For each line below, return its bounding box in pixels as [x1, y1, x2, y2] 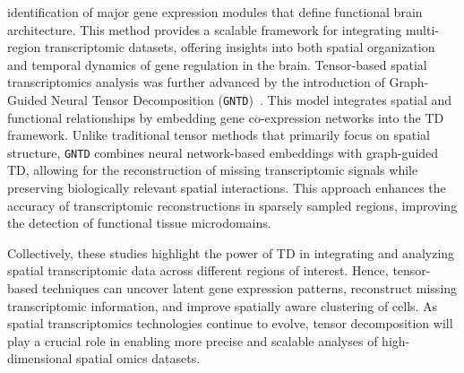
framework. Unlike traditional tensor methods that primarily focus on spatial [7, 126, 430, 144]
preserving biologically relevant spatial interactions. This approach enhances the [7, 178, 446, 197]
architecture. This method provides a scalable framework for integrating [7, 20, 402, 39]
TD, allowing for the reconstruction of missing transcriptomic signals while [7, 160, 418, 179]
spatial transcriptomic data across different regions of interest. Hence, [7, 261, 389, 280]
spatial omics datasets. [76, 349, 201, 368]
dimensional [7, 349, 73, 368]
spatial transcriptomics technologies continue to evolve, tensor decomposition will [7, 314, 453, 333]
